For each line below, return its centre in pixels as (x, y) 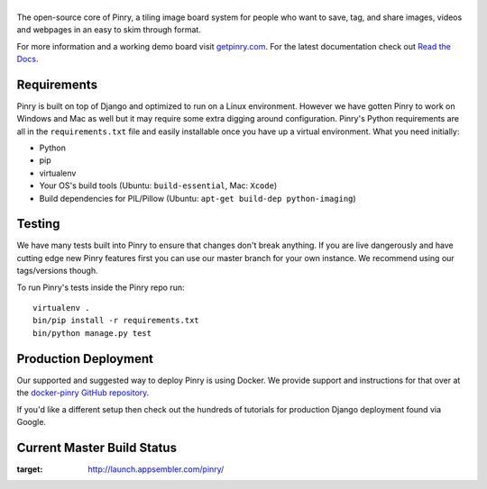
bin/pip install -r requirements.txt (116, 321)
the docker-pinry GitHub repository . (83, 393)
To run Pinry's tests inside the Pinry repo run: (101, 287)
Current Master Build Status (97, 447)
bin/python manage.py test (92, 333)
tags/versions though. (57, 271)
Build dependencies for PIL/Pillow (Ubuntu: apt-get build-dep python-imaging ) (198, 198)
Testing (38, 224)
